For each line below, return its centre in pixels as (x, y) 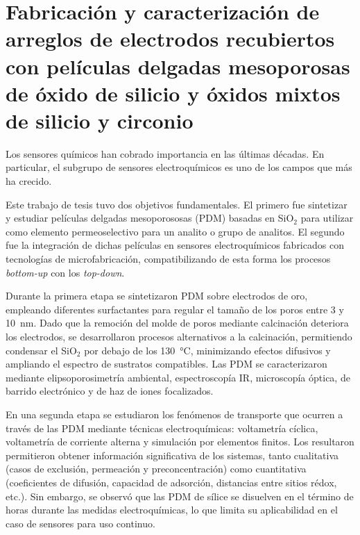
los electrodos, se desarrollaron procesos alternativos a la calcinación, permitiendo (179, 336)
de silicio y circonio (100, 120)
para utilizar (327, 218)
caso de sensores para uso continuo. (80, 523)
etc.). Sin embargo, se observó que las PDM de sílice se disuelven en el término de (180, 496)
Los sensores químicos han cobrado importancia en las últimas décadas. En (165, 153)
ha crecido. (29, 181)
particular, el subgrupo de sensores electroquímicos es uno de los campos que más (179, 167)
